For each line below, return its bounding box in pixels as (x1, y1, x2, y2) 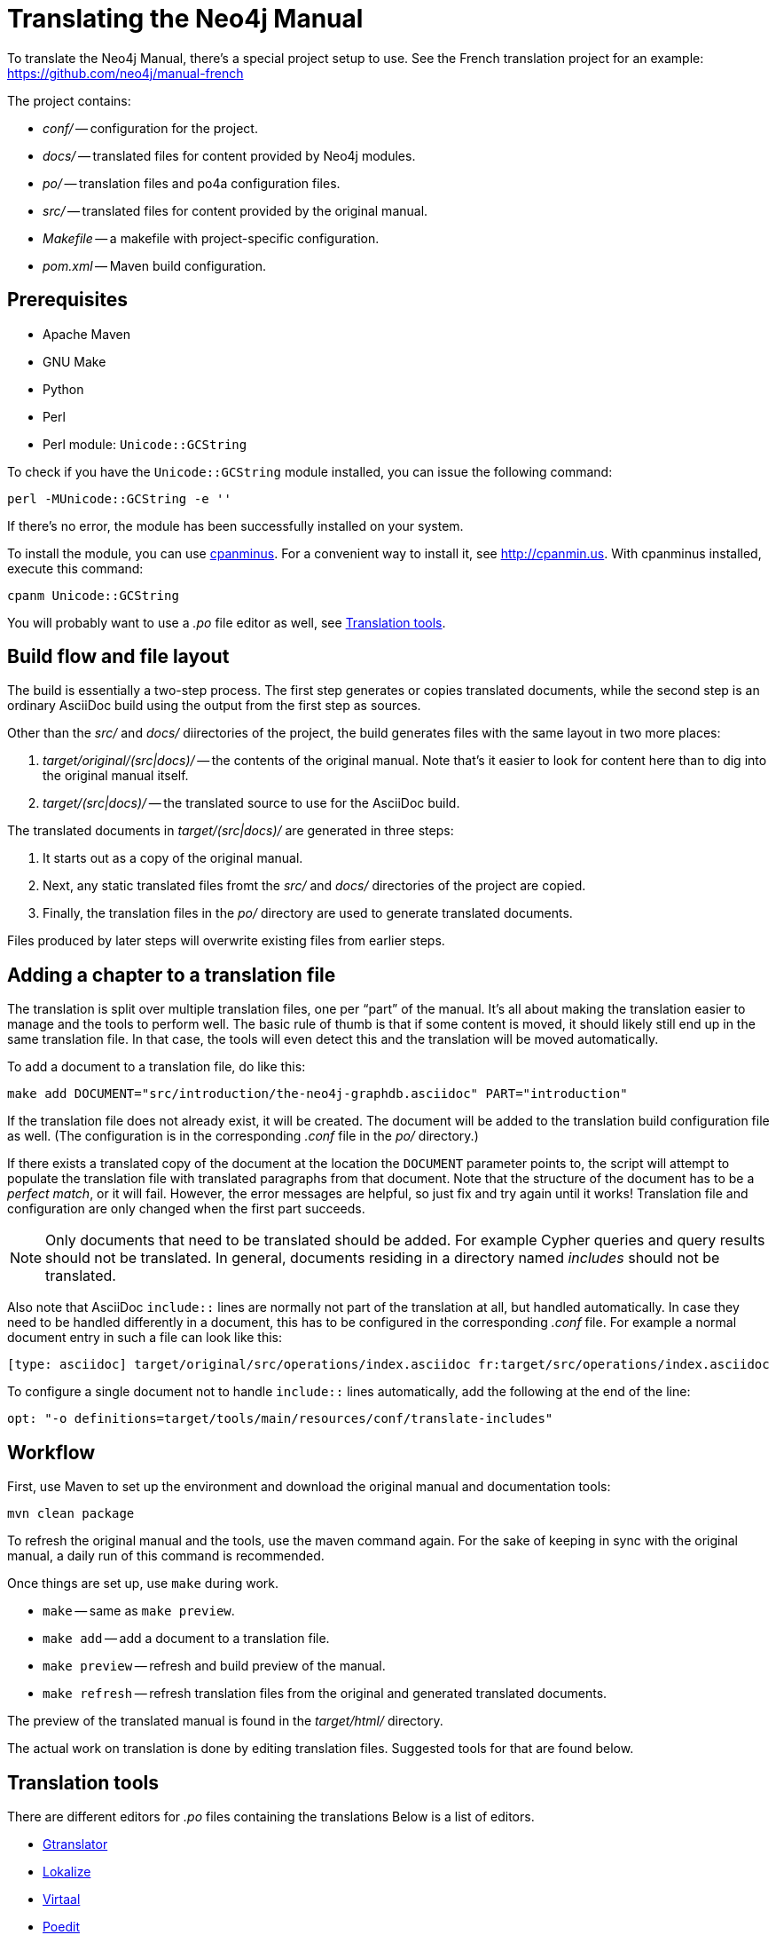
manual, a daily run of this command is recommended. (7, 1548, 325, 1564)
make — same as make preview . (43, 1603, 235, 1619)
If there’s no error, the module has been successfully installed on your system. (7, 517, 464, 533)
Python (43, 381, 84, 397)
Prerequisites (7, 288, 128, 312)
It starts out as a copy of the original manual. (43, 850, 303, 866)
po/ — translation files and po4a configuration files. (43, 175, 341, 191)
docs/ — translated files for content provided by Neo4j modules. (43, 147, 416, 163)
